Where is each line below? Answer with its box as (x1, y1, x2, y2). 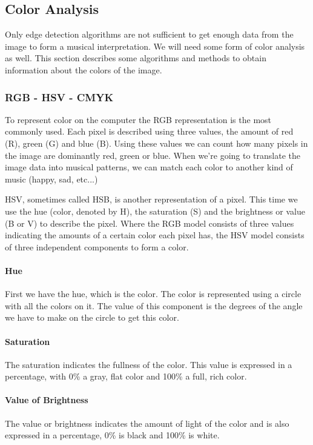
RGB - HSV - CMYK (5, 89, 114, 104)
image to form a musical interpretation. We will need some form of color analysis (5, 39, 305, 52)
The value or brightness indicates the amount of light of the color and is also (5, 417, 289, 429)
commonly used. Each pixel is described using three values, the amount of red (5, 125, 294, 138)
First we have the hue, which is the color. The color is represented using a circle (5, 287, 301, 300)
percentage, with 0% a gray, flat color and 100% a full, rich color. (5, 370, 247, 383)
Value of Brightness (5, 393, 88, 406)
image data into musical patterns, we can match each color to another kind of (5, 161, 293, 173)
